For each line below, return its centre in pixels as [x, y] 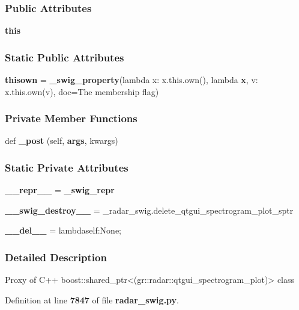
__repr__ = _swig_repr [60, 190]
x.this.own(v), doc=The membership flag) [82, 91]
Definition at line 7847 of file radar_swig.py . [92, 299]
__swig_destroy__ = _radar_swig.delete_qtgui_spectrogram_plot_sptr [149, 210]
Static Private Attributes [67, 167]
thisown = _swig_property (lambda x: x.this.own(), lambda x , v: [131, 80]
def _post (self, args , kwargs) [62, 141]
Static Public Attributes [65, 57]
